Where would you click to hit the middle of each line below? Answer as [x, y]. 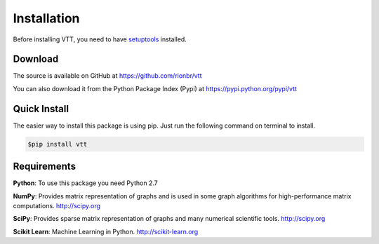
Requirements [45, 167]
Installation [46, 18]
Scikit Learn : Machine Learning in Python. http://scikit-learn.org [106, 231]
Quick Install [41, 109]
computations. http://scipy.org [57, 206]
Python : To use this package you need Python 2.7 [85, 183]
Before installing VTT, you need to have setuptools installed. [100, 39]
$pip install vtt [58, 144]
